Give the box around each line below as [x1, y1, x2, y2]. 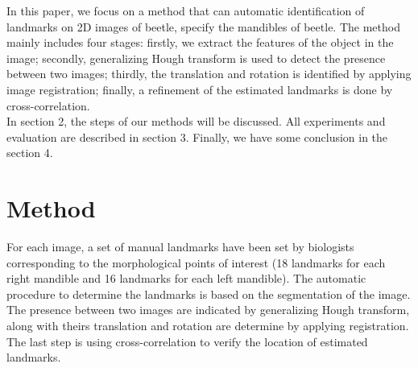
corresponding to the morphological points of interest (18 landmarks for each [6, 254, 386, 271]
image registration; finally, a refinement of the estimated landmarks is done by [6, 81, 393, 97]
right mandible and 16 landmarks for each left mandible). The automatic [6, 270, 366, 287]
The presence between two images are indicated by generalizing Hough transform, [6, 301, 410, 318]
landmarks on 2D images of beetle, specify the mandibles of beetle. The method [6, 18, 400, 35]
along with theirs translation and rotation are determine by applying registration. [6, 317, 409, 334]
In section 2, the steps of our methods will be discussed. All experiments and [6, 113, 386, 130]
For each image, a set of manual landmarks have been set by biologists [6, 238, 354, 255]
